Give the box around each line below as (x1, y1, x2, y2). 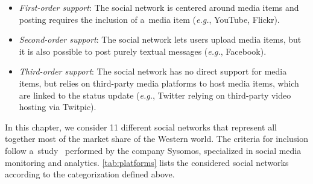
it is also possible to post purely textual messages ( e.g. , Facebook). (19, 44, 267, 57)
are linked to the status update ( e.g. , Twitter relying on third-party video (19, 88, 291, 101)
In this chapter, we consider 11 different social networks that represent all (5, 120, 277, 133)
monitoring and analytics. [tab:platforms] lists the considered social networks (5, 156, 289, 168)
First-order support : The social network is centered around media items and (19, 1, 299, 13)
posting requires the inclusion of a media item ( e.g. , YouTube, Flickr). (19, 13, 280, 25)
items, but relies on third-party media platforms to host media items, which (19, 76, 299, 89)
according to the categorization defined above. (5, 168, 175, 180)
